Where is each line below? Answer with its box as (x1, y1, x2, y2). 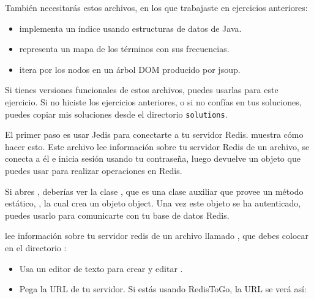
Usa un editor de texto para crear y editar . (19, 262, 183, 274)
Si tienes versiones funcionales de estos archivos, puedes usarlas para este (5, 83, 278, 96)
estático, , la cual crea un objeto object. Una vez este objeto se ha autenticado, (5, 197, 301, 210)
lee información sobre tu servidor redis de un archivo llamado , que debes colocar (5, 229, 309, 242)
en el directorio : (5, 241, 67, 254)
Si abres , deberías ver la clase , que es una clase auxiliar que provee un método (5, 184, 304, 197)
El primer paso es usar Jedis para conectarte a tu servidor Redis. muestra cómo (5, 128, 304, 141)
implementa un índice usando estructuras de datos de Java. (19, 21, 242, 34)
